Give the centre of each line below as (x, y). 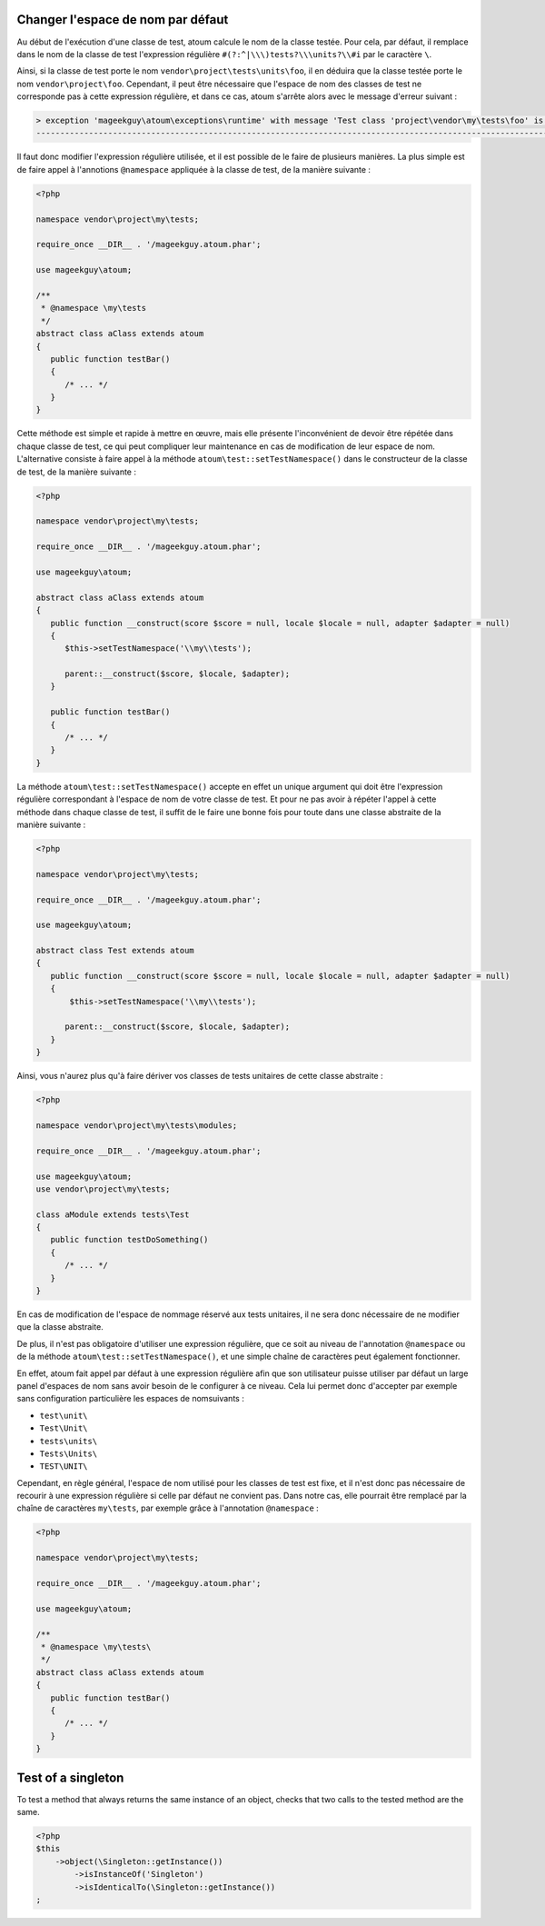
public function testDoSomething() (129, 1240)
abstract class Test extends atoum (115, 951)
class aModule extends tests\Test (113, 1214)
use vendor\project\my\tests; (103, 1189)
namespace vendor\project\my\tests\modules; (137, 1125)
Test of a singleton (70, 1777)
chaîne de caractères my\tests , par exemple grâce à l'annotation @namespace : (168, 1508)
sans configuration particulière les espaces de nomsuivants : (130, 1399)
